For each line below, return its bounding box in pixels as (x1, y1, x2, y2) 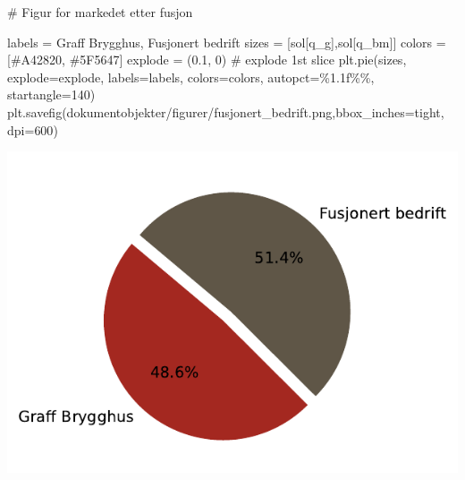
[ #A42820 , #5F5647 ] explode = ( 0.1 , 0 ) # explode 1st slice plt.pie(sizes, (7, 50, 407, 69)
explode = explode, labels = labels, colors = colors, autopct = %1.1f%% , (7, 67, 375, 86)
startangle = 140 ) (7, 85, 96, 104)
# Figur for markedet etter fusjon (7, 3, 193, 21)
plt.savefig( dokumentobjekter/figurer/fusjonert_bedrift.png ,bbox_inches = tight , (7, 102, 444, 121)
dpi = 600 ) (7, 120, 58, 139)
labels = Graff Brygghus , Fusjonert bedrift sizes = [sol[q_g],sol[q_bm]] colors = (7, 32, 446, 51)
